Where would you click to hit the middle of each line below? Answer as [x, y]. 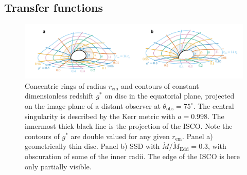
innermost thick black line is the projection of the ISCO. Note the [129, 126]
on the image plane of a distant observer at [93, 105]
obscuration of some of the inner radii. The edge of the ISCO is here [133, 156]
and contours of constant [160, 85]
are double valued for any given [120, 136]
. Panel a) [197, 136]
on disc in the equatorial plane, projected [170, 96]
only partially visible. [58, 166]
